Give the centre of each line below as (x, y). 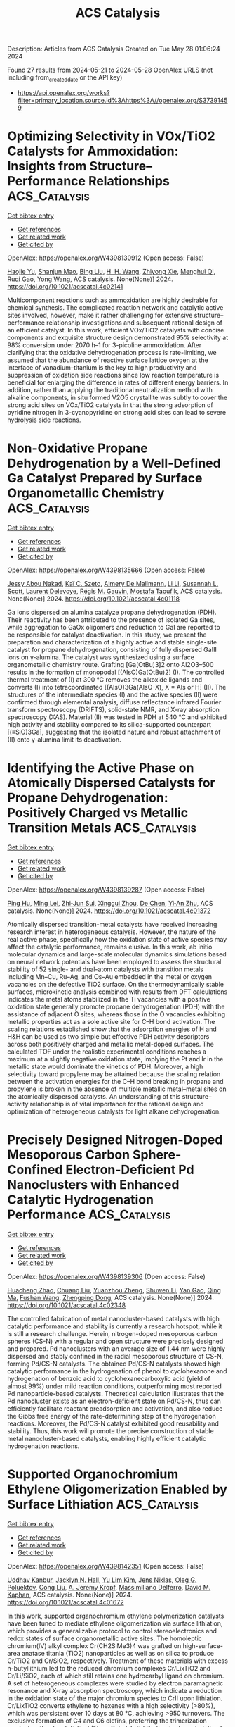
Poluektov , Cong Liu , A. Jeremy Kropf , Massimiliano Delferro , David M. (109, 1587)
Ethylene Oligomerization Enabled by (117, 1489)
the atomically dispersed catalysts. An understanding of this (94, 1096)
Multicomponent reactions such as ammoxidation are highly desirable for (113, 300)
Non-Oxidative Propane (78, 448)
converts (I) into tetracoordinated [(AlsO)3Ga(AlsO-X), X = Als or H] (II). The (117, 687)
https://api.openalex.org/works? (63, 92)
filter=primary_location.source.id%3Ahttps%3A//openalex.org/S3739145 (122, 100)
